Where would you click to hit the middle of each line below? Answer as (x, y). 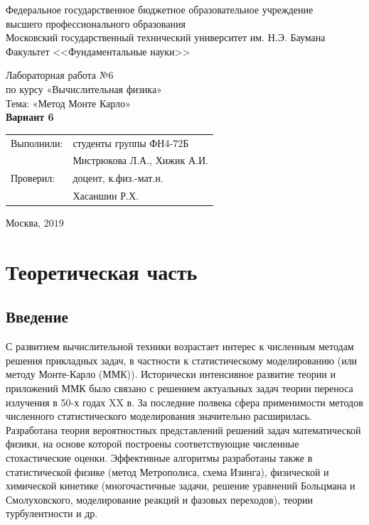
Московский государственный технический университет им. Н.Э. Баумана (166, 37)
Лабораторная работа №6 (60, 75)
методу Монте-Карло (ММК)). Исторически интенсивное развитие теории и (171, 374)
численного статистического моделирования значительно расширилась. (159, 416)
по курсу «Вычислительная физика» (84, 88)
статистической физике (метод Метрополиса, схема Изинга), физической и (167, 471)
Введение (37, 316)
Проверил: (33, 178)
